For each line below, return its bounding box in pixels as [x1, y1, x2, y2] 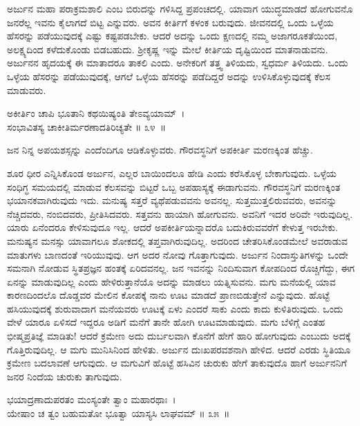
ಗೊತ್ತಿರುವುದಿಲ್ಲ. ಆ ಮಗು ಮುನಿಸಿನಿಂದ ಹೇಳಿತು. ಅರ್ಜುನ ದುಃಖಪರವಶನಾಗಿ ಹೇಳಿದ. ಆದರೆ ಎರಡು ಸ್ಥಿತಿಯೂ [7, 342, 351, 356]
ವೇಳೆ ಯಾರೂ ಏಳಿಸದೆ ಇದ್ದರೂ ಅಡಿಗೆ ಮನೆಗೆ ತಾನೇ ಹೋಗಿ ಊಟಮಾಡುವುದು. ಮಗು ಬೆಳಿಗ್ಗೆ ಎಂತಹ [7, 315, 325, 329]
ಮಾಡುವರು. [7, 82, 46, 97]
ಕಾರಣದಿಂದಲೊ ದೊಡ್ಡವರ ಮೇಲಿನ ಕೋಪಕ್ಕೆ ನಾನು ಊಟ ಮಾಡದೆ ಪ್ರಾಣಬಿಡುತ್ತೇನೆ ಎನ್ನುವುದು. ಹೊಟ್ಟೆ [7, 288, 330, 302]
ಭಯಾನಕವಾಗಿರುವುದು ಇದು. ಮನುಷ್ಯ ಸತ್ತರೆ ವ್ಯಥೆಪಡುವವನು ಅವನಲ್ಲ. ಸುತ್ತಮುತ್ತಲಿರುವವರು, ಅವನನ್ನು [7, 193, 337, 207]
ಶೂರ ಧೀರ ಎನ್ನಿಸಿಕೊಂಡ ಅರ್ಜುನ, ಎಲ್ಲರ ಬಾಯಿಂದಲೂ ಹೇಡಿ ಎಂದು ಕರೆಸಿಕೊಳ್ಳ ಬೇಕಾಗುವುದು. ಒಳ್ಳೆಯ [7, 165, 337, 180]
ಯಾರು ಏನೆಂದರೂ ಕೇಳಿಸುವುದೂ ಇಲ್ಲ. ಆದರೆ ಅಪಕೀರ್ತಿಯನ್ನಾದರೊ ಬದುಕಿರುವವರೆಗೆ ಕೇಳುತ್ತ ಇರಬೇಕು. [7, 220, 339, 234]
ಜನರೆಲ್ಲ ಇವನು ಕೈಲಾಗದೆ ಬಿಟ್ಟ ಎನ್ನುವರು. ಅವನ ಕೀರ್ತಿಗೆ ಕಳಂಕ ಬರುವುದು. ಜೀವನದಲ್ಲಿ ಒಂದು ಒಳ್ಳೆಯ [7, 15, 334, 29]
